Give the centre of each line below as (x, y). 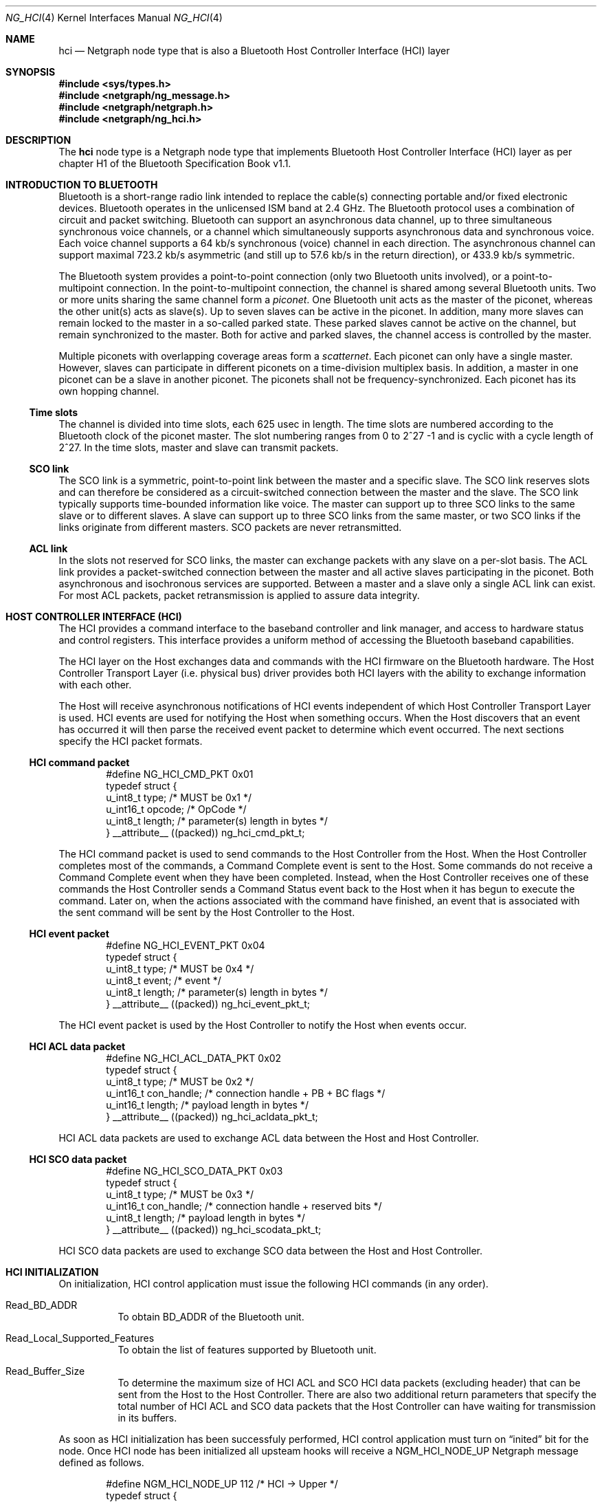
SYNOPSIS (31, 72)
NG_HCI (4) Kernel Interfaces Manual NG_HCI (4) (114, 18)
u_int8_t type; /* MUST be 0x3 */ (180, 1194)
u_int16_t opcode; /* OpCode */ (176, 809)
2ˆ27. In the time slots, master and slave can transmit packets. (199, 447)
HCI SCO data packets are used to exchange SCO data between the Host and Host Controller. (270, 1251)
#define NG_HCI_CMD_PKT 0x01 (180, 774)
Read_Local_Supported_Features (80, 1338)
